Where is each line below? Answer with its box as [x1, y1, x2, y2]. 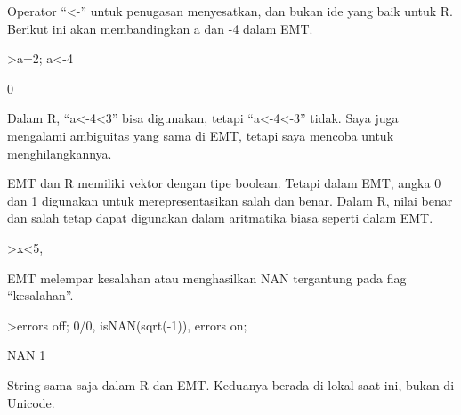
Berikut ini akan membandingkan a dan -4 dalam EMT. [7, 19, 313, 37]
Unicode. [7, 393, 55, 411]
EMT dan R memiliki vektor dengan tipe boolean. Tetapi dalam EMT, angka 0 [7, 174, 441, 192]
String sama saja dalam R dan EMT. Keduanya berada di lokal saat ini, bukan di [7, 375, 455, 394]
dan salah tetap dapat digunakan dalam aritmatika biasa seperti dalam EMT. [7, 208, 433, 227]
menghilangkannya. [7, 143, 112, 162]
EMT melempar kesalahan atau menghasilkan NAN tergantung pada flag [7, 268, 407, 287]
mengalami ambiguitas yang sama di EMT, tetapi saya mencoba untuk [7, 126, 394, 144]
